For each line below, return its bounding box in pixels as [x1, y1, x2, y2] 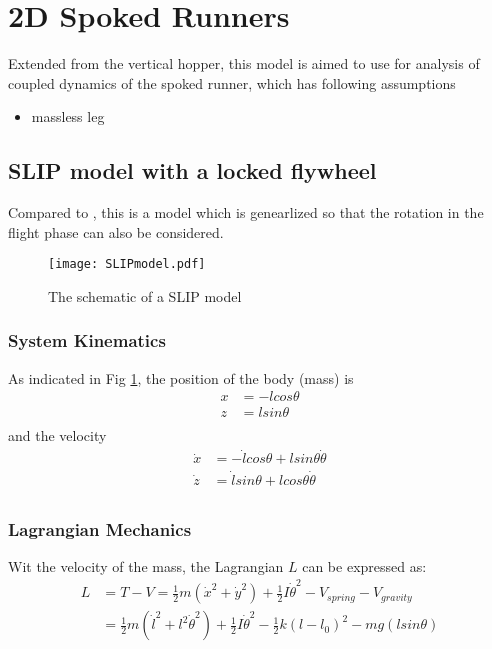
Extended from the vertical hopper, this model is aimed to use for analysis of [8, 53, 480, 74]
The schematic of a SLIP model [48, 285, 242, 306]
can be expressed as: [302, 555, 427, 576]
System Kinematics [8, 328, 166, 353]
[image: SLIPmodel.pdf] [48, 257, 206, 272]
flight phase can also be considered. [8, 221, 224, 242]
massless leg [31, 106, 105, 127]
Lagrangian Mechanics [8, 516, 192, 541]
